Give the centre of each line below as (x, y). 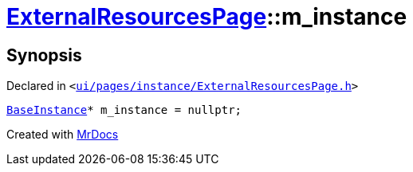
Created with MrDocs (63, 135)
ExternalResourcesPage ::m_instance (207, 17)
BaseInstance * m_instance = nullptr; (124, 110)
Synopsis (44, 55)
